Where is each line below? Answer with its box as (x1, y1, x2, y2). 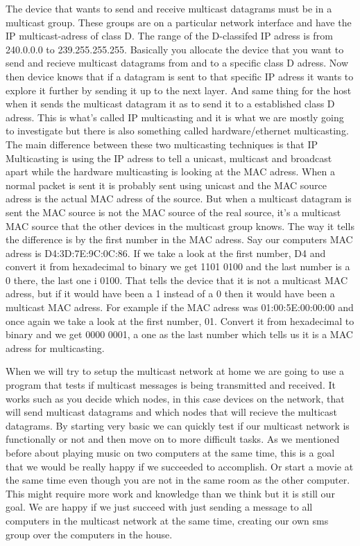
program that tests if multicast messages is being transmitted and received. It (6, 378, 336, 392)
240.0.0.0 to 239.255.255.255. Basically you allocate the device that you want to (6, 42, 344, 56)
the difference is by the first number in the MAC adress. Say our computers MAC (6, 232, 353, 247)
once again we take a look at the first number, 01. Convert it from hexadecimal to (6, 313, 354, 328)
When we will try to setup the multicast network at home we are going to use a (6, 364, 344, 378)
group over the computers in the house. (6, 527, 173, 541)
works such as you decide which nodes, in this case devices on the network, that (6, 391, 345, 405)
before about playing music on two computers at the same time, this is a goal (6, 446, 335, 459)
